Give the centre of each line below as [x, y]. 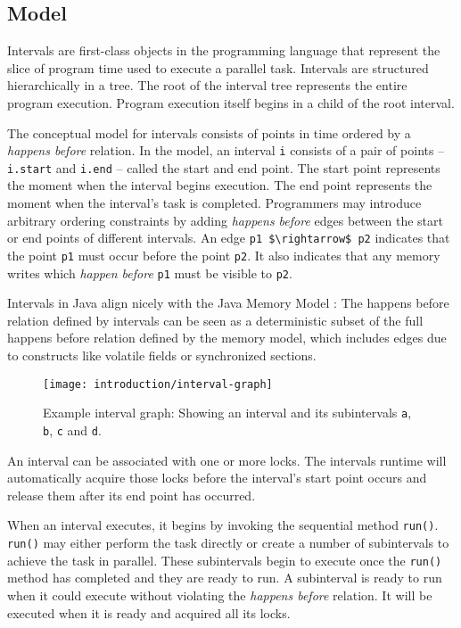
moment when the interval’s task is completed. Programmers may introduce [214, 203]
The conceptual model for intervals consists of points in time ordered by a [209, 132]
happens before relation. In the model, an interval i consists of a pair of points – [226, 150]
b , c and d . [72, 430]
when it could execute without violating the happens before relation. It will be [220, 595]
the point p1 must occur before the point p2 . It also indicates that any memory [224, 255]
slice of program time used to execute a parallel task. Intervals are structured [218, 67]
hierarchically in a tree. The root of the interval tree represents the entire [207, 85]
